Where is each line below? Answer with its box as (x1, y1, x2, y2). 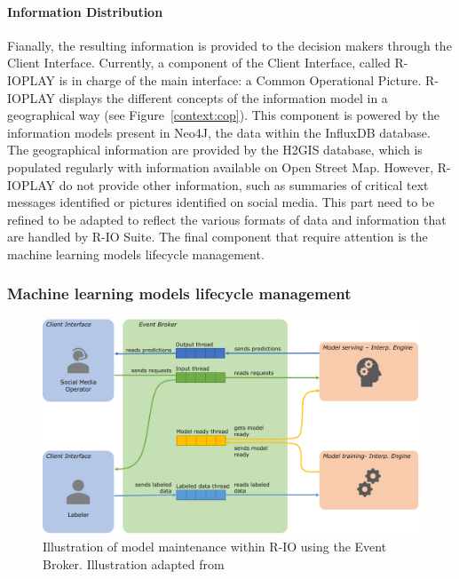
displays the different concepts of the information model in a (59, 88, 388, 107)
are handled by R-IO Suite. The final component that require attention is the (7, 227, 428, 246)
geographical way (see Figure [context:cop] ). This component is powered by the (7, 106, 440, 124)
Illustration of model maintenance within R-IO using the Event (43, 536, 387, 555)
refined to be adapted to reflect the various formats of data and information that (7, 210, 447, 228)
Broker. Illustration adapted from (43, 554, 225, 573)
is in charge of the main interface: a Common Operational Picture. (59, 70, 422, 89)
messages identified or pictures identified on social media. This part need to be (7, 193, 435, 211)
